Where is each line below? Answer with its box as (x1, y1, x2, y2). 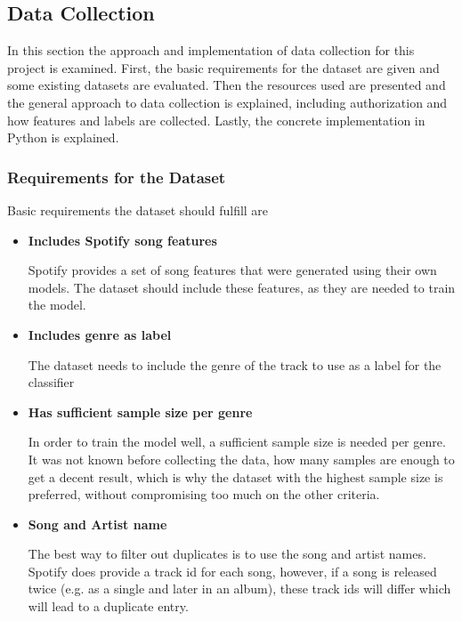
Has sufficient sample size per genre (28, 402, 253, 421)
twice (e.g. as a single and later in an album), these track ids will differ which (28, 579, 451, 598)
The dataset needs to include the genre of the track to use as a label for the (28, 355, 442, 374)
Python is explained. (7, 128, 119, 147)
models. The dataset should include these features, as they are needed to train (28, 278, 456, 296)
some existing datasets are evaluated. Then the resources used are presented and (7, 76, 446, 94)
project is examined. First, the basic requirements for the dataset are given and (7, 58, 440, 77)
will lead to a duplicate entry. (28, 597, 189, 616)
